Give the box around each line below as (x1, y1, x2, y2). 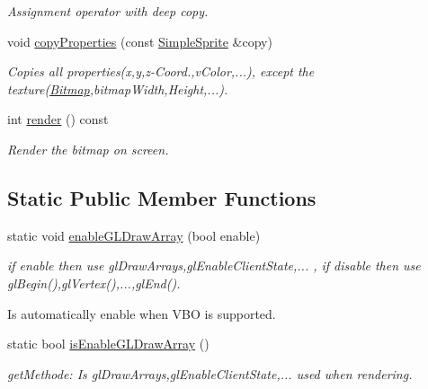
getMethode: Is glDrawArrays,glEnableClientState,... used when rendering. (7, 364, 413, 383)
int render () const (7, 110, 109, 128)
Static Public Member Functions (7, 183, 317, 211)
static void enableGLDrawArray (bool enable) (7, 225, 261, 244)
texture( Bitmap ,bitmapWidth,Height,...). (7, 79, 228, 98)
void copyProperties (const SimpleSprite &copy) (7, 31, 272, 50)
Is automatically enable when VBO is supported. (7, 304, 276, 323)
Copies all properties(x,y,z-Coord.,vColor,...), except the (7, 62, 315, 81)
